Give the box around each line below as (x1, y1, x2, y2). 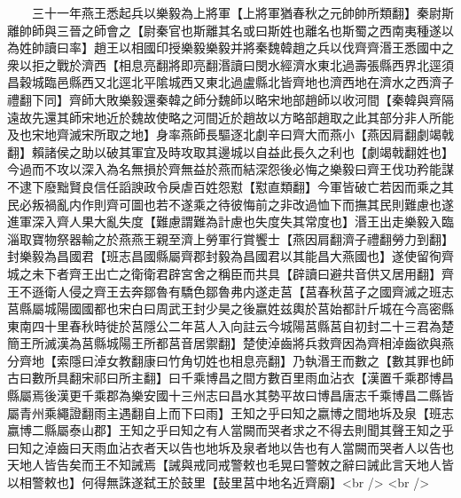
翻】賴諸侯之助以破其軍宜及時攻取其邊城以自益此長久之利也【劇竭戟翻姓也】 (7, 142, 454, 161)
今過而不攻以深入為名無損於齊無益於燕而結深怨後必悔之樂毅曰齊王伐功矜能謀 (7, 160, 454, 178)
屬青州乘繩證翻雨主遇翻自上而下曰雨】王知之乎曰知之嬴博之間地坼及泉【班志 (7, 403, 454, 422)
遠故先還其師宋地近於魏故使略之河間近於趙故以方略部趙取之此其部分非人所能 (7, 107, 454, 126)
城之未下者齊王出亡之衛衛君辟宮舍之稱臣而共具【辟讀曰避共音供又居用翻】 (7, 264, 441, 282)
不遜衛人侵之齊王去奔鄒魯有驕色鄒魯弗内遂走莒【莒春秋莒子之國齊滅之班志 (19, 281, 454, 300)
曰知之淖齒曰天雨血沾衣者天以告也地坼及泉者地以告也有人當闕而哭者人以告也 (7, 438, 454, 456)
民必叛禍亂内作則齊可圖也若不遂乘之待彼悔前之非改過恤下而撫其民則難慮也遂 (7, 194, 454, 213)
